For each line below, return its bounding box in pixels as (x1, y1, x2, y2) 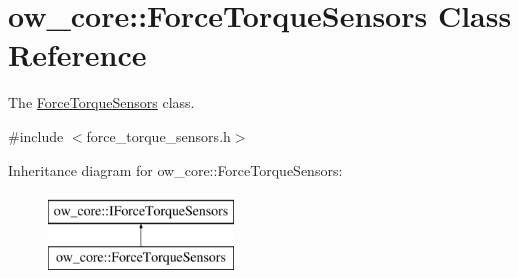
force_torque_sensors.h (86, 125, 231, 146)
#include (8, 125, 64, 146)
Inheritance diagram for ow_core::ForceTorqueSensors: (8, 159, 343, 180)
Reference (8, 34, 147, 75)
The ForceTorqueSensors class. (8, 92, 195, 113)
